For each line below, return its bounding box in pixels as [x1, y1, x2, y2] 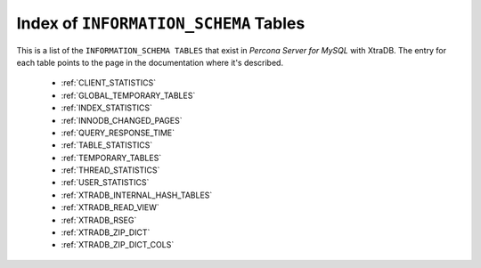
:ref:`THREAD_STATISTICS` [61, 165, 160, 175]
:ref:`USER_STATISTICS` [61, 177, 150, 188]
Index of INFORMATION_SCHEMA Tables [16, 13, 306, 33]
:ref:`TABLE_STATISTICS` [61, 140, 153, 150]
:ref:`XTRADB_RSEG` [61, 215, 137, 225]
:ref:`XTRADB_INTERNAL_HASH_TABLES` [61, 190, 213, 200]
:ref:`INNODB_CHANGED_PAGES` [61, 115, 183, 126]
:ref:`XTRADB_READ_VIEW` [61, 202, 159, 213]
